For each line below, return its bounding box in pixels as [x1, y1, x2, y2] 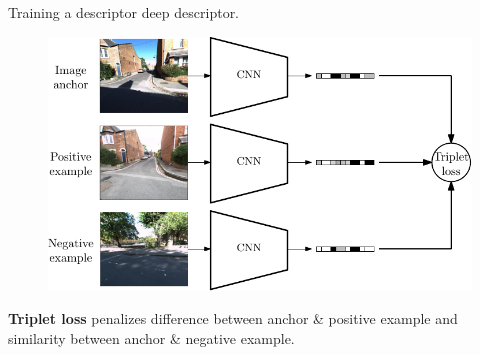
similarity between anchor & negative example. [8, 327, 295, 348]
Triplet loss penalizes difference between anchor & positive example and [8, 308, 458, 329]
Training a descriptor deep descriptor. [8, 2, 240, 22]
